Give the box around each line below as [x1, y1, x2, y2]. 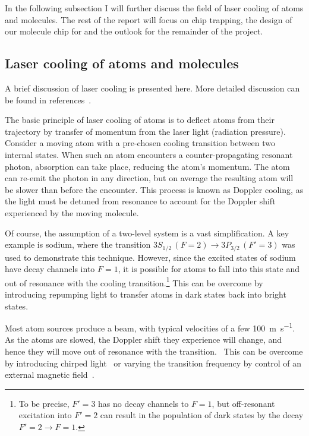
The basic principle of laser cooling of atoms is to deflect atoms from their [5, 113, 275, 126]
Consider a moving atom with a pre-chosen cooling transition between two [5, 137, 275, 149]
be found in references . [5, 93, 92, 106]
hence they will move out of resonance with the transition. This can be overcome [5, 345, 303, 358]
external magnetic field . [5, 368, 94, 381]
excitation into [18, 409, 72, 421]
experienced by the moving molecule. [5, 206, 139, 219]
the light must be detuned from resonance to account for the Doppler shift [5, 195, 276, 207]
